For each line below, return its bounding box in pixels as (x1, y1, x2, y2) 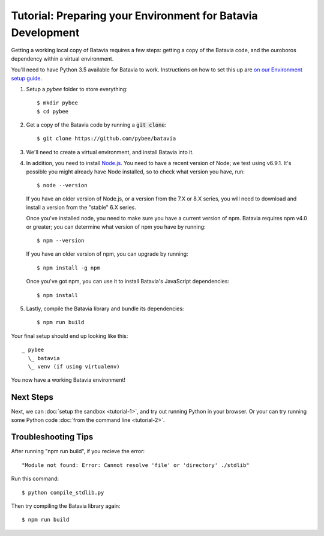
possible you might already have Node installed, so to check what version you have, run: (26, 168, 245, 175)
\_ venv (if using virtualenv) (28, 363, 120, 370)
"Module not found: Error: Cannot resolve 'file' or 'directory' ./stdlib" (22, 462, 250, 468)
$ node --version (37, 182, 88, 189)
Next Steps (11, 392, 53, 402)
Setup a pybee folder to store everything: (26, 85, 128, 92)
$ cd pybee (37, 108, 69, 115)
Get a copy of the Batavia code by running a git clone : (26, 121, 167, 128)
